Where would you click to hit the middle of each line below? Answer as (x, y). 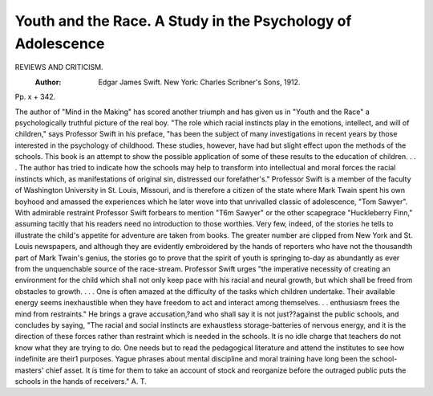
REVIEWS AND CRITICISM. (59, 67)
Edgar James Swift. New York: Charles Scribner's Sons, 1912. (199, 82)
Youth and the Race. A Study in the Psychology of (183, 21)
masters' (29, 370)
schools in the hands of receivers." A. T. (81, 381)
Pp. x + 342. (35, 97)
